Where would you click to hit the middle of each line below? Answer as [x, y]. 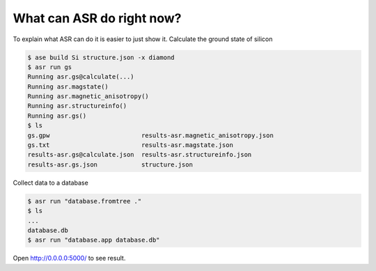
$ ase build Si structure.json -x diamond [101, 57]
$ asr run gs [50, 67]
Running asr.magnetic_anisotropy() [88, 96]
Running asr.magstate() [68, 86]
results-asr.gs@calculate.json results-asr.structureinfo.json [140, 155]
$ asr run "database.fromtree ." [85, 201]
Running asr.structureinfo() [77, 106]
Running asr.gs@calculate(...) [81, 77]
